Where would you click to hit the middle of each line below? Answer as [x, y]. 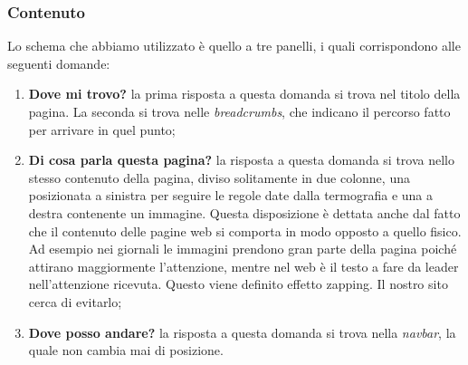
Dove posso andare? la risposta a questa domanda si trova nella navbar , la [242, 332]
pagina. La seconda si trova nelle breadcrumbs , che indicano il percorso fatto [239, 111]
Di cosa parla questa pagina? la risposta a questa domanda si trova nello [242, 160]
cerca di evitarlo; [75, 301]
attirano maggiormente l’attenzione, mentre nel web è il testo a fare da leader [244, 266]
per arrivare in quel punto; [102, 129]
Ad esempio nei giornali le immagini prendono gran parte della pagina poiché [243, 249]
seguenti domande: [59, 63]
